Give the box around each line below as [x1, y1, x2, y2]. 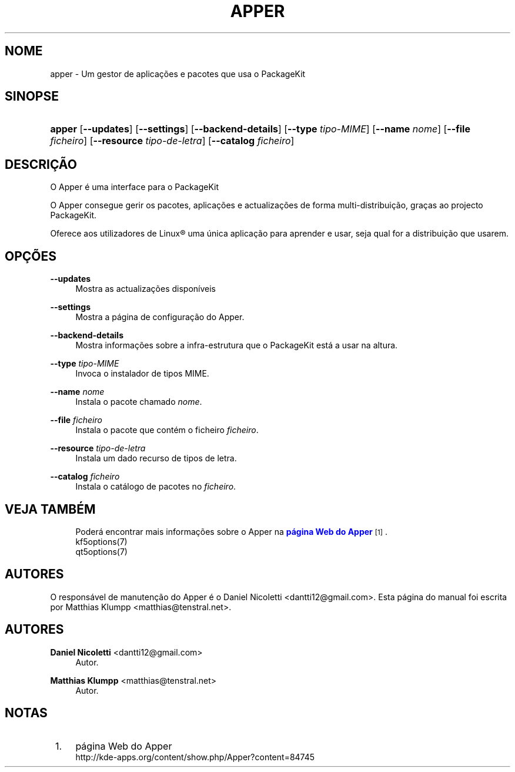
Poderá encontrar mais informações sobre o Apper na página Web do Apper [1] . [75, 526, 387, 537]
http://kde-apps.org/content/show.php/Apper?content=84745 [75, 751, 315, 762]
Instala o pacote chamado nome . [75, 397, 202, 407]
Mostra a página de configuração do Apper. [75, 312, 245, 322]
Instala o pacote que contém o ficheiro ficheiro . [75, 425, 259, 435]
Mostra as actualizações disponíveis [75, 284, 216, 294]
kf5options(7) [75, 536, 128, 547]
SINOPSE [5, 89, 59, 104]
